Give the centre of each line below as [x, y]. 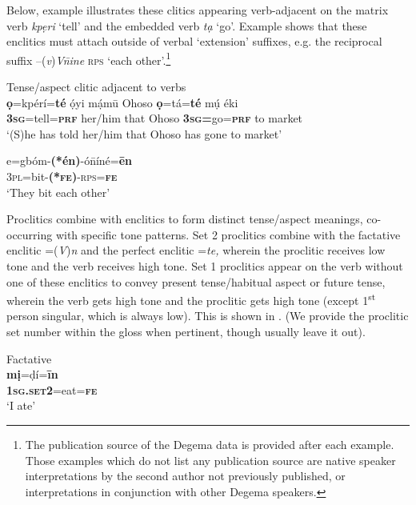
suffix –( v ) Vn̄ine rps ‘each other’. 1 [89, 58]
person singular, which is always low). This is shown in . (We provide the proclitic [208, 316]
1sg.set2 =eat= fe [52, 389]
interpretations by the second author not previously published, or [185, 476]
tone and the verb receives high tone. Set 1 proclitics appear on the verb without [205, 265]
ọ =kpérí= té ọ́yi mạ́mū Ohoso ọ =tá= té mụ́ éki [122, 102]
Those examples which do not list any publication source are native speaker [210, 460]
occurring [30, 234]
